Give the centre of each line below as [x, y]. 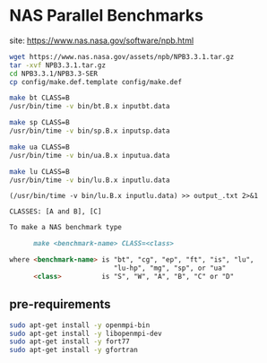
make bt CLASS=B [39, 98]
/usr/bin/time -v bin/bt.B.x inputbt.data [90, 107]
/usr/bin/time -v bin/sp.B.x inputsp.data [90, 131]
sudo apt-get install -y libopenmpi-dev [86, 333]
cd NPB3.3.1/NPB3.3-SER [54, 73]
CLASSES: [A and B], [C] [56, 212]
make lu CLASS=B [39, 171]
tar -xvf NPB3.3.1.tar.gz [57, 65]
